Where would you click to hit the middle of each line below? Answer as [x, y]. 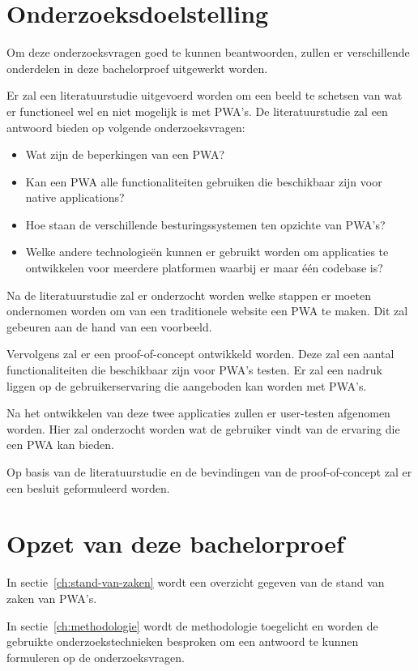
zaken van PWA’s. [52, 598]
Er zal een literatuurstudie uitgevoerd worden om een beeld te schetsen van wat [205, 95]
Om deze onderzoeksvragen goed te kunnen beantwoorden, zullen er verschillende [208, 52]
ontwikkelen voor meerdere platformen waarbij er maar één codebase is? [204, 268]
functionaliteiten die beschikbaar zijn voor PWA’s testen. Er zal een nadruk [194, 370]
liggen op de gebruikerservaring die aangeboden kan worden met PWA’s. [187, 385]
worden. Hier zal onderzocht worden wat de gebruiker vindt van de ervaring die [203, 428]
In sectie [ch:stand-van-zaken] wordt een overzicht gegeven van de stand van [196, 582]
